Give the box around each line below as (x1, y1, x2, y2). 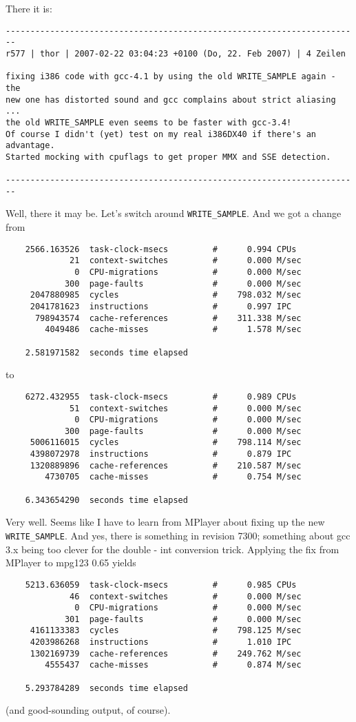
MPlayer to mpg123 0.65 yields (6, 555, 136, 570)
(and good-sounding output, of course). (6, 703, 171, 717)
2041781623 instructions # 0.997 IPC (30, 301, 292, 311)
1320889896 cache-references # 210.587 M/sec (30, 460, 302, 471)
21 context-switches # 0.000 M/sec (70, 256, 302, 266)
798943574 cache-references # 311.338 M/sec (34, 313, 302, 323)
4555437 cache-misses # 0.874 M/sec (45, 660, 302, 670)
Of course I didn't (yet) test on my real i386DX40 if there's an (6, 129, 317, 139)
